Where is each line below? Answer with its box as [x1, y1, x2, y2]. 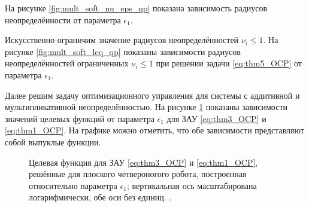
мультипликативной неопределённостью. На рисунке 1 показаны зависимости [5, 101, 287, 113]
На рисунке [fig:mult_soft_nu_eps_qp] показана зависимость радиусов [5, 2, 268, 14]
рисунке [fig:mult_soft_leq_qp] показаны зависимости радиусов [5, 45, 241, 57]
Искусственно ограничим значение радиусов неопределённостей [5, 34, 239, 46]
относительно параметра [29, 179, 117, 191]
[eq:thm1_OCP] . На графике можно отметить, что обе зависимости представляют [5, 124, 304, 136]
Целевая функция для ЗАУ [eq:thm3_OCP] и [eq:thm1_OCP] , [29, 156, 258, 168]
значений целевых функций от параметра [5, 112, 154, 124]
